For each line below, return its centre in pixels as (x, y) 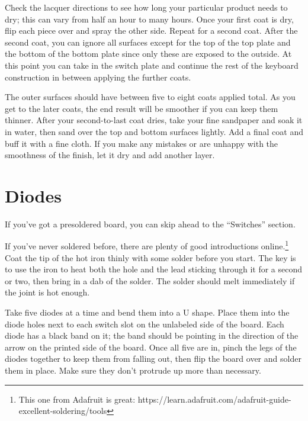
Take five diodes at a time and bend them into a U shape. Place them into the (147, 312)
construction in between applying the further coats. (98, 77)
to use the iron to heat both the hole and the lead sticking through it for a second (154, 269)
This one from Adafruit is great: (77, 399)
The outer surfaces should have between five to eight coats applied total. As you (150, 97)
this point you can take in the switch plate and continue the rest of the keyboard (152, 65)
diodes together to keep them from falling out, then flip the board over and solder (153, 359)
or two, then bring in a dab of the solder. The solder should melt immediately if (150, 280)
